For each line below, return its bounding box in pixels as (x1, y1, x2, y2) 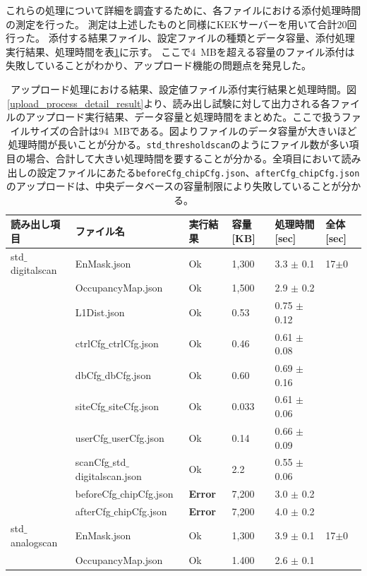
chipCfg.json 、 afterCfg (184, 164, 296, 179)
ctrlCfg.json (108, 336, 159, 351)
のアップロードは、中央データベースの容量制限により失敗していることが (6, 179, 342, 193)
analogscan (11, 535, 58, 550)
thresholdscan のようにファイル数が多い (164, 137, 349, 152)
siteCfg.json (108, 399, 159, 414)
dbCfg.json (104, 367, 151, 382)
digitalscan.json (75, 468, 142, 483)
